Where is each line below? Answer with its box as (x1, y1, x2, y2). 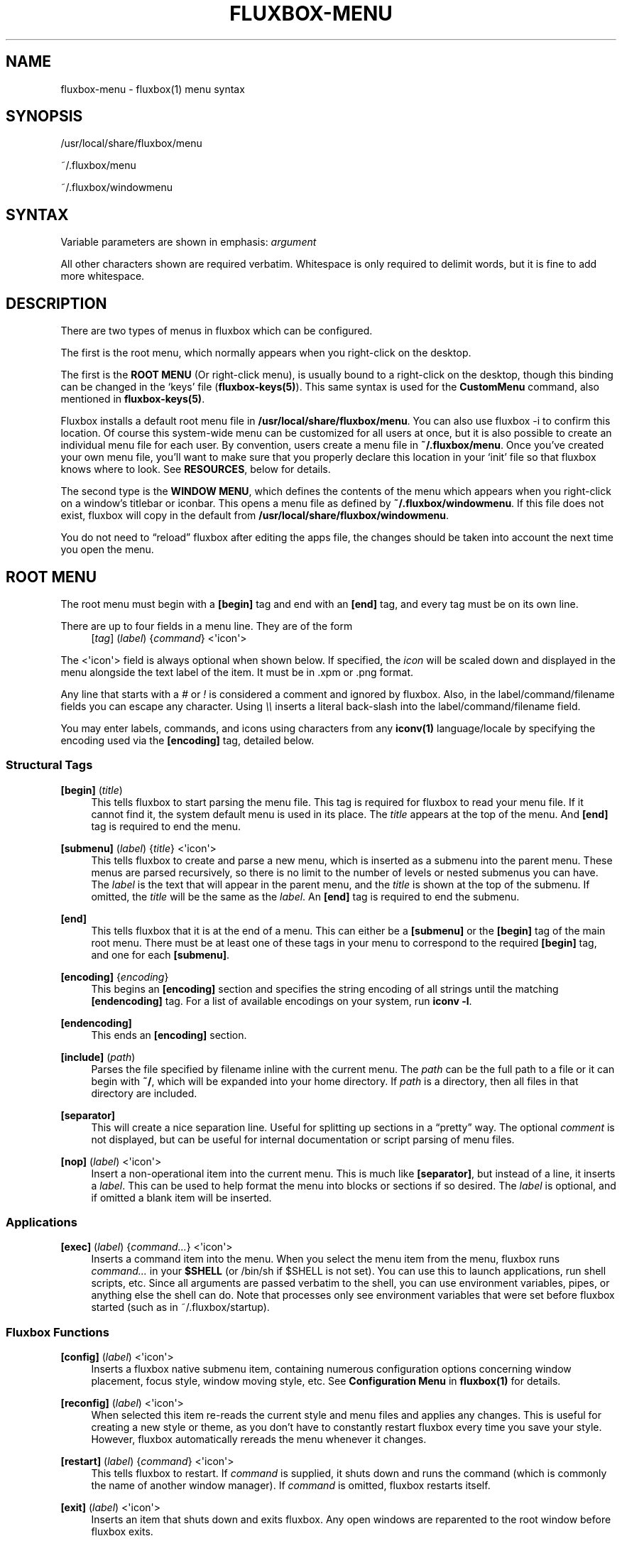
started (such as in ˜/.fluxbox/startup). (91, 1301, 270, 1314)
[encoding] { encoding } (60, 970, 169, 983)
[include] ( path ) (60, 1050, 136, 1063)
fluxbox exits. (91, 1525, 153, 1538)
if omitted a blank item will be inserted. (91, 1191, 272, 1204)
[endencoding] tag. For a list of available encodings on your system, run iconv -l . (91, 994, 472, 1007)
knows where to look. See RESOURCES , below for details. (60, 463, 331, 476)
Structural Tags (6, 758, 93, 773)
